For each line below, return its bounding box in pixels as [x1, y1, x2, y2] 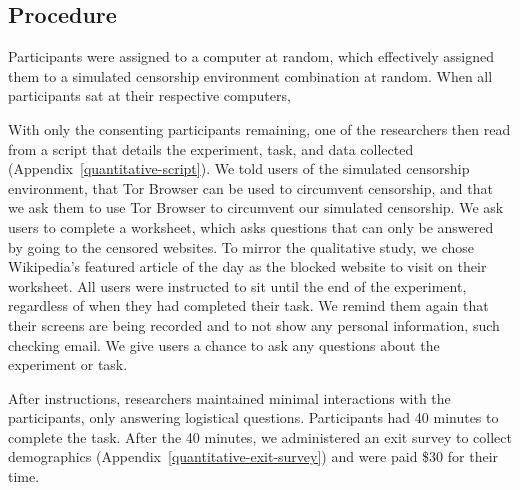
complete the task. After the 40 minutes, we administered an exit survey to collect [8, 426, 512, 447]
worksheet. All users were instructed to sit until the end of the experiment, [8, 275, 467, 296]
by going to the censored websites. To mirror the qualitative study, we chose [8, 236, 475, 257]
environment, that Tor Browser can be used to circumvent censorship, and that [8, 177, 493, 198]
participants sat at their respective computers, [8, 85, 291, 106]
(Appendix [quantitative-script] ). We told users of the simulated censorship [8, 158, 470, 179]
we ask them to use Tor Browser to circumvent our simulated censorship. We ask [8, 197, 504, 218]
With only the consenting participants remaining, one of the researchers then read [8, 118, 511, 139]
